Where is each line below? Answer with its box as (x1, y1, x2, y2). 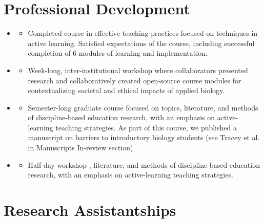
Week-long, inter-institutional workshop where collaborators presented (28, 64, 248, 75)
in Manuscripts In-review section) (28, 142, 133, 153)
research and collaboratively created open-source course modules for (28, 75, 241, 85)
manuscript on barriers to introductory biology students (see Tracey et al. (28, 132, 260, 143)
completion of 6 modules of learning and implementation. (28, 48, 208, 58)
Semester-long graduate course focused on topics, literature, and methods (28, 102, 258, 113)
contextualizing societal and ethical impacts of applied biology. (28, 85, 225, 96)
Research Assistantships (4, 199, 176, 220)
